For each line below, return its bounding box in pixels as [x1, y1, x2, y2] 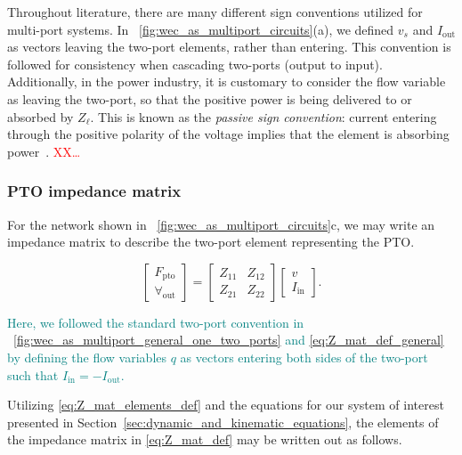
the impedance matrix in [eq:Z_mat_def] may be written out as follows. [7, 430, 402, 449]
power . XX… [7, 142, 81, 160]
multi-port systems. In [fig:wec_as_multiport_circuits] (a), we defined [7, 20, 394, 38]
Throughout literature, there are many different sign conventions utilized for [7, 3, 423, 20]
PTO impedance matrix [7, 180, 182, 202]
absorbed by [7, 107, 74, 126]
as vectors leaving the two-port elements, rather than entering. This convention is [7, 37, 451, 56]
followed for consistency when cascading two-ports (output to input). [7, 54, 383, 73]
